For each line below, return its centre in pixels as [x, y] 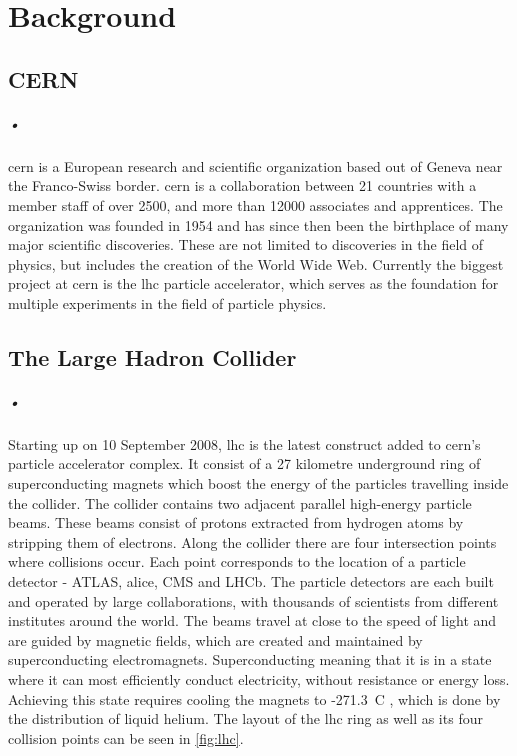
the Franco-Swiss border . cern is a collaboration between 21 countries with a [242, 185]
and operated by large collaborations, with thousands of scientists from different [253, 600]
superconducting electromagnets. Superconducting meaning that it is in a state [250, 659]
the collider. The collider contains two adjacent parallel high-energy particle [240, 502]
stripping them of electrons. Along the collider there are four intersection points [252, 541]
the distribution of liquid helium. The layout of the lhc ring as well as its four [245, 718]
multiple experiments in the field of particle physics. [167, 302]
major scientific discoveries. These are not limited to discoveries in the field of [246, 244]
